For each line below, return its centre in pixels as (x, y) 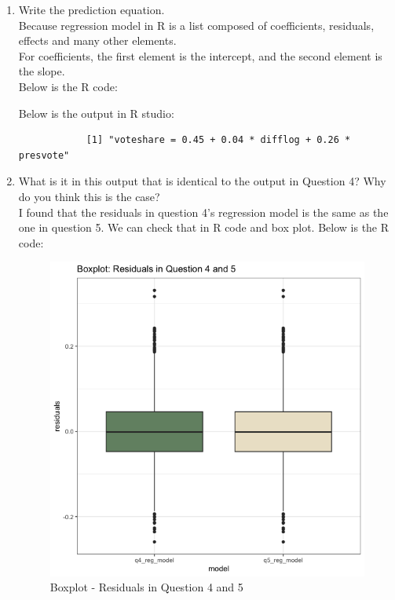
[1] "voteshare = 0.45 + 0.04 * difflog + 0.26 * (218, 140)
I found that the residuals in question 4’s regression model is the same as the (203, 212)
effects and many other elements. (97, 40)
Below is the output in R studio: (96, 113)
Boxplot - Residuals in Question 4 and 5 (146, 587)
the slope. (42, 71)
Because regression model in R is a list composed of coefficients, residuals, (196, 25)
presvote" (44, 155)
